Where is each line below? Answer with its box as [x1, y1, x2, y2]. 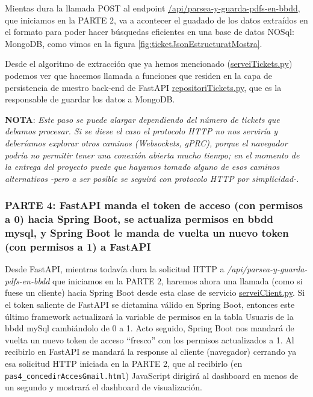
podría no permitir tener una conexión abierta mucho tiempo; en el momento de [5, 148, 300, 161]
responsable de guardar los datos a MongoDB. [5, 93, 175, 105]
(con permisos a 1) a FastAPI [5, 239, 151, 254]
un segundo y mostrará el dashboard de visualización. [5, 381, 202, 393]
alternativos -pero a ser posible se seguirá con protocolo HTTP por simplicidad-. [5, 172, 299, 184]
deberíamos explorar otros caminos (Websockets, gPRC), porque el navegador [5, 136, 288, 149]
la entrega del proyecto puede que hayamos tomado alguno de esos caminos [5, 160, 280, 173]
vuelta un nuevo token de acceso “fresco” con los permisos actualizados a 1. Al [5, 333, 294, 346]
